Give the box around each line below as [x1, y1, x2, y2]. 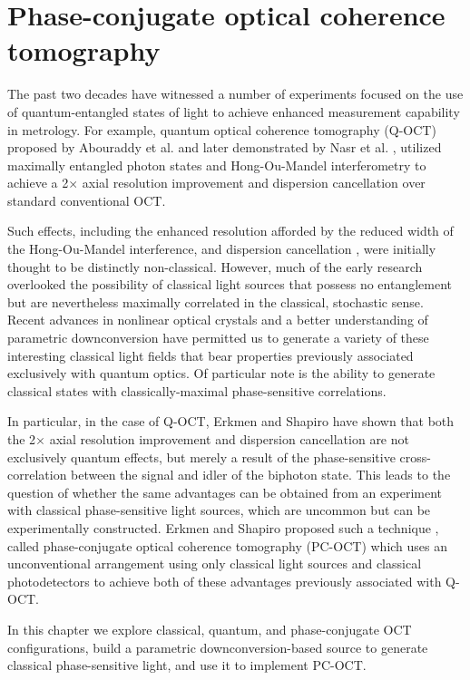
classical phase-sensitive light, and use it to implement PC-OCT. [7, 656, 367, 675]
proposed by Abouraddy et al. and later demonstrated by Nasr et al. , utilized [7, 138, 442, 157]
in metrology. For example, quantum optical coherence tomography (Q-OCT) [7, 120, 436, 139]
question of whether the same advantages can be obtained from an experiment [7, 482, 443, 501]
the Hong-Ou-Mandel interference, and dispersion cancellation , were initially [7, 239, 436, 258]
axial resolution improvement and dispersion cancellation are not [49, 430, 409, 448]
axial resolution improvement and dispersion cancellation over [82, 173, 426, 192]
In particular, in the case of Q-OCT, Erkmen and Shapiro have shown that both [7, 412, 455, 431]
